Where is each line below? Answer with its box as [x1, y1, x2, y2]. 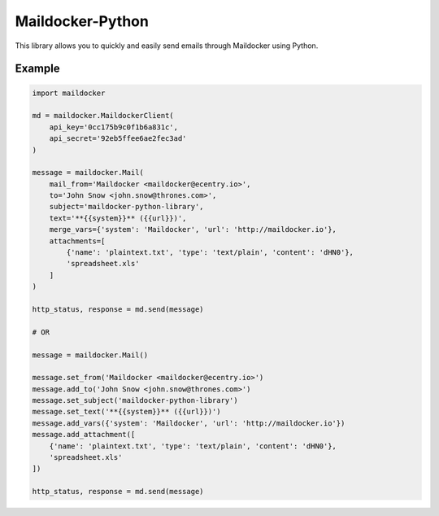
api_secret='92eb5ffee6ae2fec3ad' [49, 134, 187, 143]
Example [15, 62, 60, 76]
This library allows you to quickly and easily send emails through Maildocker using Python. [15, 41, 319, 50]
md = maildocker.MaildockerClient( [32, 111, 174, 120]
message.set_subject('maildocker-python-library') [32, 396, 239, 405]
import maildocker [32, 88, 106, 98]
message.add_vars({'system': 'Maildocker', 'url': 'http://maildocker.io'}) [32, 418, 346, 427]
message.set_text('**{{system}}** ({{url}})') [32, 407, 221, 417]
